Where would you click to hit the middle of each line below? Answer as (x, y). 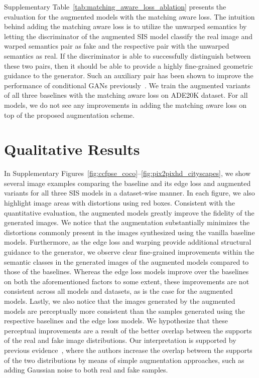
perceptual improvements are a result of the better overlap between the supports (128, 330)
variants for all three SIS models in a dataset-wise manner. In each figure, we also (129, 193)
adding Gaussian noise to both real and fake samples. (86, 370)
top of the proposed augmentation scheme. (69, 115)
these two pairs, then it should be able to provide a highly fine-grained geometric (128, 65)
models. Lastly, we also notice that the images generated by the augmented (120, 301)
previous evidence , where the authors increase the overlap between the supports (128, 350)
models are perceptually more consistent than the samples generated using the (124, 311)
